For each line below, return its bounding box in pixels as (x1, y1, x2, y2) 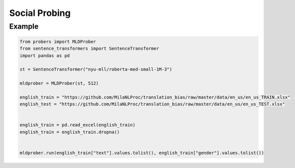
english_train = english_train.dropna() (19, 129, 120, 135)
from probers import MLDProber (19, 39, 97, 44)
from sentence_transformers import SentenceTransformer (19, 46, 159, 52)
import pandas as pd (19, 53, 70, 58)
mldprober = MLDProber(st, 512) (19, 81, 99, 86)
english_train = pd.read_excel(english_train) (19, 122, 136, 128)
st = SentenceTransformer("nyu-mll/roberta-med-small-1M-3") (19, 67, 172, 72)
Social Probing (9, 7, 71, 18)
